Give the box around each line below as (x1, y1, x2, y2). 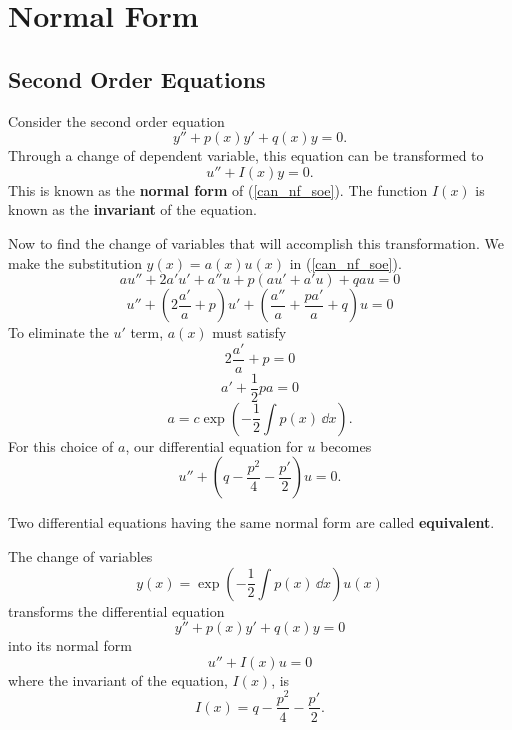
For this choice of (8, 435, 114, 456)
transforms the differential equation (8, 600, 225, 621)
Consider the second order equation (8, 110, 225, 131)
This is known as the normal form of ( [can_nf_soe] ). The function (8, 179, 428, 200)
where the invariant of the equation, (8, 669, 228, 690)
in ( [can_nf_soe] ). (289, 252, 402, 273)
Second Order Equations (8, 63, 266, 94)
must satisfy (212, 322, 287, 343)
